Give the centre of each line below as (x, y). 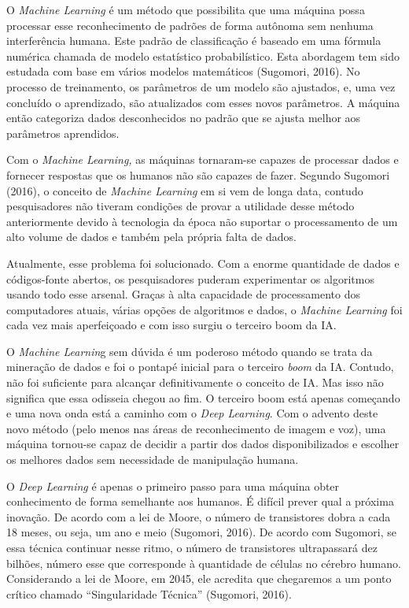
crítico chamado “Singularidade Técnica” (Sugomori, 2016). (149, 593)
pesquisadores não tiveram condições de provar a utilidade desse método (181, 206)
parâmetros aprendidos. (63, 133)
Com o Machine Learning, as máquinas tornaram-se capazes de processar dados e (203, 159)
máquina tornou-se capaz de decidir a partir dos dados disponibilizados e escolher (203, 444)
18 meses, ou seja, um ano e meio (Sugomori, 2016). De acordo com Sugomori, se (201, 532)
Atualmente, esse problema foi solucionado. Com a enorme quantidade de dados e (203, 263)
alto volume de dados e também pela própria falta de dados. (151, 237)
